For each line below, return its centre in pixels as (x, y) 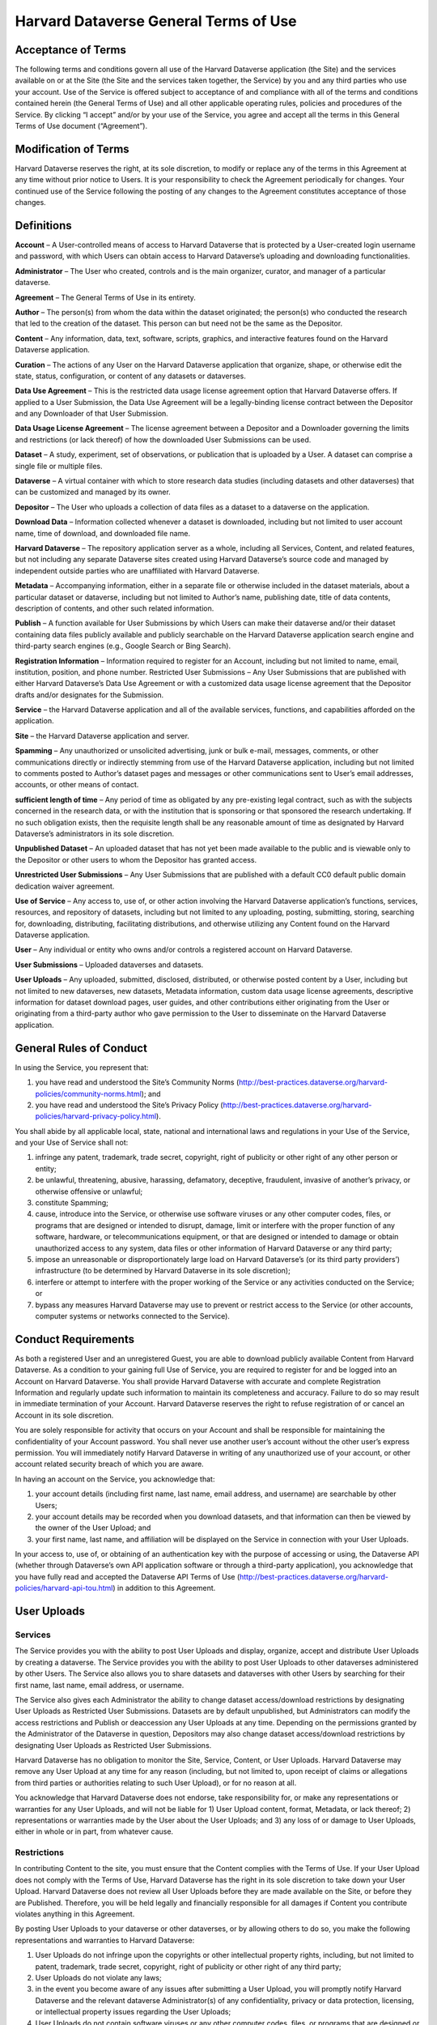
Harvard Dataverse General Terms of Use (156, 21)
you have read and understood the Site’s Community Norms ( (137, 1082)
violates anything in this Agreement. (75, 1914)
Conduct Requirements (75, 1339)
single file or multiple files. (59, 466)
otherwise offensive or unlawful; (89, 1192)
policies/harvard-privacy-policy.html (96, 1116)
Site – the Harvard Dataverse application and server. (102, 735)
